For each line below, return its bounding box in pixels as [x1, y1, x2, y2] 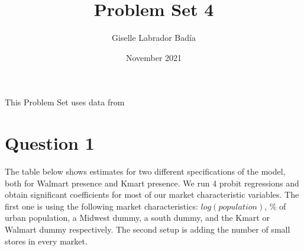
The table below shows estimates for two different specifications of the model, [5, 165, 286, 178]
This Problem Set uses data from [5, 96, 125, 108]
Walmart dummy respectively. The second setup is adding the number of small [5, 223, 290, 235]
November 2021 [125, 51, 182, 63]
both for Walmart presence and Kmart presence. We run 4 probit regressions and [5, 176, 299, 189]
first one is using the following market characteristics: [5, 199, 198, 212]
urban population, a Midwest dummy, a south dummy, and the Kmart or [5, 211, 270, 224]
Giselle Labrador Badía [112, 31, 196, 44]
